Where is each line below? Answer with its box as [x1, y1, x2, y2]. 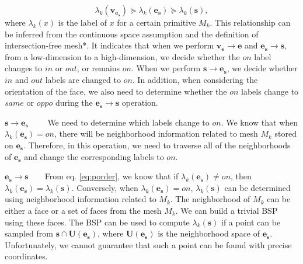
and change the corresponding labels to [24, 150, 164, 162]
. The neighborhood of [170, 193, 250, 205]
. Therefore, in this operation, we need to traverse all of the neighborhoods [23, 138, 291, 151]
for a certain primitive [117, 16, 196, 28]
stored [274, 127, 297, 140]
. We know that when [221, 116, 298, 128]
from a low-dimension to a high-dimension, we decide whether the [5, 50, 240, 62]
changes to [5, 62, 43, 74]
